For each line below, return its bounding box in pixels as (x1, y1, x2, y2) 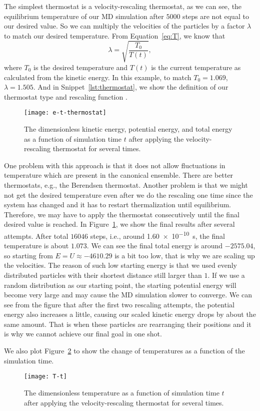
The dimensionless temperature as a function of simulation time (24, 387, 219, 397)
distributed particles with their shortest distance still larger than (4, 269, 202, 280)
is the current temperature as (151, 62, 241, 72)
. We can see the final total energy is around (86, 240, 223, 251)
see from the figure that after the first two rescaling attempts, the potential (4, 299, 234, 309)
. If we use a (207, 269, 245, 280)
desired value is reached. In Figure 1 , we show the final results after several (4, 219, 235, 229)
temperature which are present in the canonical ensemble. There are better (4, 170, 233, 180)
